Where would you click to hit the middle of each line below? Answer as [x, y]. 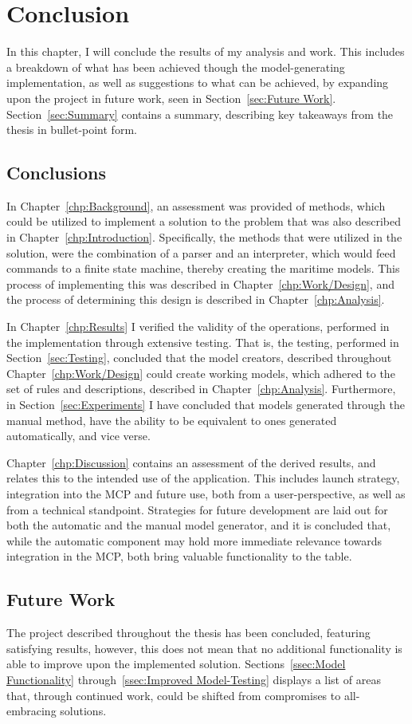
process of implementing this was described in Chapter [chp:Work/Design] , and [200, 283]
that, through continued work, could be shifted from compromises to [174, 695]
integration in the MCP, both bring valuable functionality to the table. [179, 556]
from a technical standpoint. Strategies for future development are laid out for [197, 509]
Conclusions [57, 173]
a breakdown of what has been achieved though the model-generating [176, 67]
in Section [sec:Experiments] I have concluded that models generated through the [206, 405]
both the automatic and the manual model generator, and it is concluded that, [199, 525]
